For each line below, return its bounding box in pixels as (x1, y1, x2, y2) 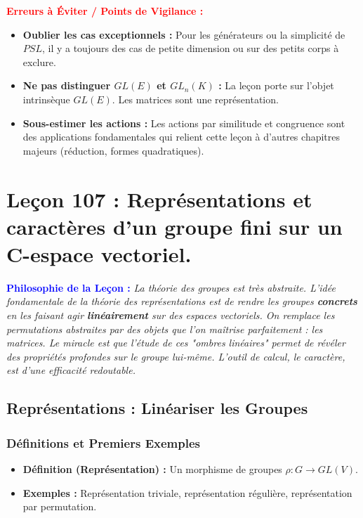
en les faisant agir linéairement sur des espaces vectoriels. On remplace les (6, 308, 335, 323)
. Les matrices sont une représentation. (112, 91, 279, 106)
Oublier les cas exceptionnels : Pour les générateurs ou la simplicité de (22, 27, 345, 41)
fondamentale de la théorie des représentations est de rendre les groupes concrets (6, 294, 357, 309)
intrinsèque (22, 91, 70, 106)
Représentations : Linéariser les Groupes (6, 397, 308, 419)
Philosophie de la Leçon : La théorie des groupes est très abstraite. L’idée (6, 280, 336, 294)
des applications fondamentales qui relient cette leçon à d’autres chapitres (22, 129, 341, 144)
